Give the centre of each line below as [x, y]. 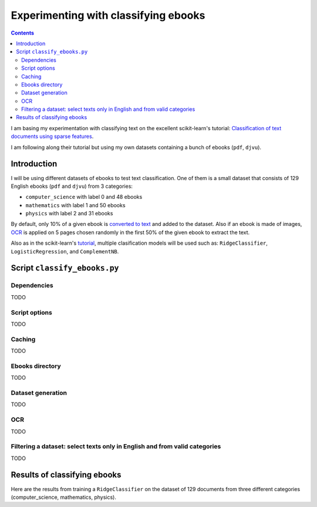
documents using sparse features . [52, 136]
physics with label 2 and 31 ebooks [69, 214]
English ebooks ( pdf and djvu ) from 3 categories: [72, 186]
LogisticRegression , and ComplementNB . [65, 251]
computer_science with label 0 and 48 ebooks [84, 197]
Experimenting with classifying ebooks [108, 15]
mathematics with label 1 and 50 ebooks [75, 205]
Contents [23, 33]
